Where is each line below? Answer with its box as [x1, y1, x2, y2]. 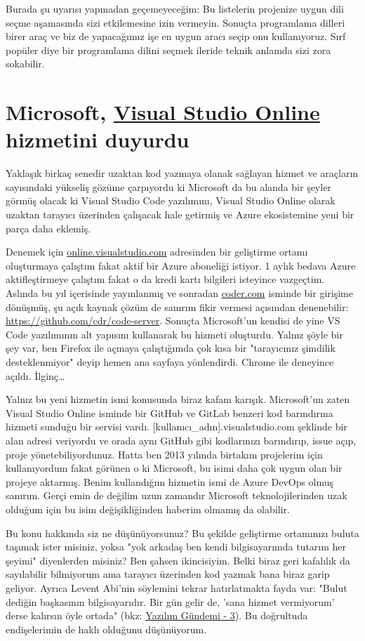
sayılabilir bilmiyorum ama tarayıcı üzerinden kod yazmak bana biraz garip [6, 567, 330, 581]
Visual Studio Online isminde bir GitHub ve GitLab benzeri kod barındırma [6, 405, 333, 420]
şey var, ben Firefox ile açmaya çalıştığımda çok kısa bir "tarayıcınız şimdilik [6, 341, 336, 355]
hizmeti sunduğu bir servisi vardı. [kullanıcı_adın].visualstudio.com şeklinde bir [6, 419, 347, 434]
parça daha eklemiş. [6, 220, 91, 235]
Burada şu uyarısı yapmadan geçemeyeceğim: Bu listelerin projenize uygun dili [6, 1, 344, 15]
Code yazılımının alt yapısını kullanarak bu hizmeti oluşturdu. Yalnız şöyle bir [6, 326, 343, 341]
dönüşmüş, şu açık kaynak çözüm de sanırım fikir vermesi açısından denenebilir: [6, 299, 349, 314]
